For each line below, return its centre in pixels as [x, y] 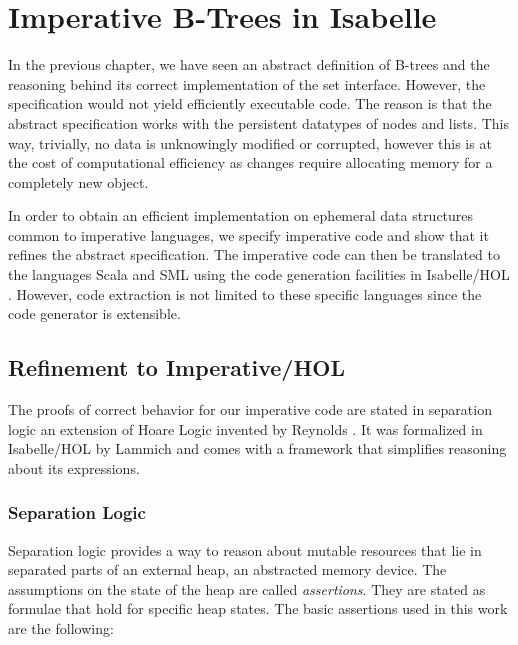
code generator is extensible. [94, 313]
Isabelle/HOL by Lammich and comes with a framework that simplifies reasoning [257, 448]
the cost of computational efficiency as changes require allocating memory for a [250, 162]
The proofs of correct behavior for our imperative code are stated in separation [250, 409]
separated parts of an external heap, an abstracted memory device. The [227, 569]
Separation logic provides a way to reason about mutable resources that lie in [245, 549]
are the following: [61, 628]
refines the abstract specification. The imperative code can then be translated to [254, 254]
